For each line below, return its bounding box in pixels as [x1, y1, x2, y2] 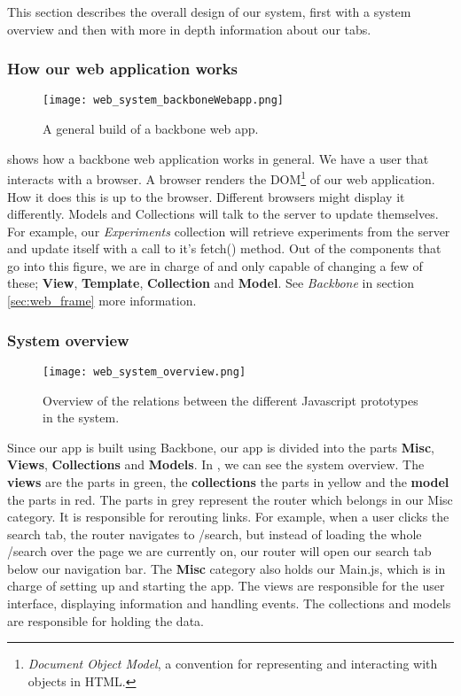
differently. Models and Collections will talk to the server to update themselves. [7, 205, 439, 223]
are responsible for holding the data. [7, 611, 204, 630]
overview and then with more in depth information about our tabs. [7, 19, 371, 38]
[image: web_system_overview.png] [43, 365, 246, 378]
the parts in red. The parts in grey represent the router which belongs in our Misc [7, 490, 453, 508]
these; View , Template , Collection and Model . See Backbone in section [7, 274, 414, 292]
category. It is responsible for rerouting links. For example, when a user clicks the [7, 507, 449, 526]
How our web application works [7, 58, 238, 80]
